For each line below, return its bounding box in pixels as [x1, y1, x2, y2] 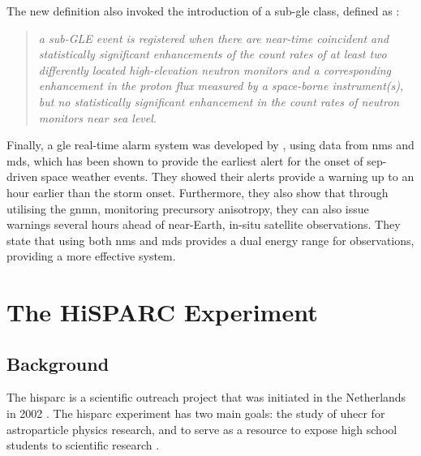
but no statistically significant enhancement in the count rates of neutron [38, 92, 400, 110]
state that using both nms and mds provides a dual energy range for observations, [6, 231, 415, 248]
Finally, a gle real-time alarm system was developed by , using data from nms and [6, 136, 415, 153]
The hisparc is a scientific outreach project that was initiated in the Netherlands [6, 389, 406, 406]
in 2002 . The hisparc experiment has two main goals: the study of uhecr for [6, 405, 385, 422]
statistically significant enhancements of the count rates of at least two [38, 45, 387, 62]
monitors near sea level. [38, 109, 157, 126]
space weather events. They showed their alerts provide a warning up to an [41, 168, 415, 185]
